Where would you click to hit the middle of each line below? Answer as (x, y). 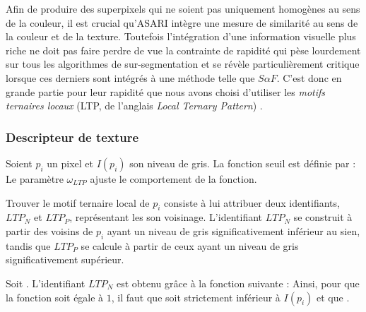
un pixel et (70, 163)
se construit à (323, 217)
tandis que (28, 245)
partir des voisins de (49, 230)
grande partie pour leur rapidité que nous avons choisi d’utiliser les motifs (166, 91)
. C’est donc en (309, 77)
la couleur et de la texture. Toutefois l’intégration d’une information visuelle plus (181, 36)
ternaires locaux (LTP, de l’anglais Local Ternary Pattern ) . (134, 106)
